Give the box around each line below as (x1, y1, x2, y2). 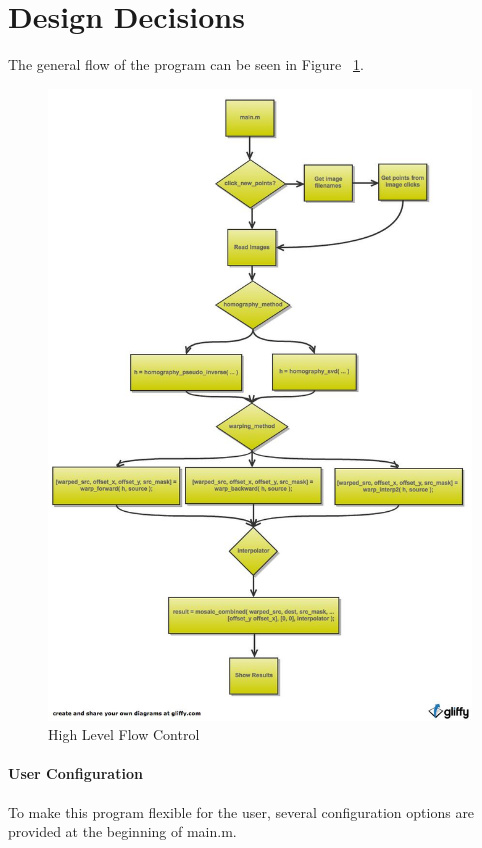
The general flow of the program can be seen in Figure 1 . (8, 54, 364, 75)
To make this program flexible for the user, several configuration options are (8, 801, 475, 822)
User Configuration (8, 763, 143, 784)
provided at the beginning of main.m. (8, 821, 237, 842)
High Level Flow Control (48, 724, 200, 745)
